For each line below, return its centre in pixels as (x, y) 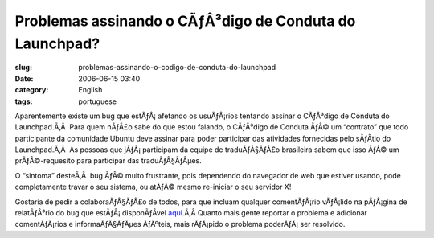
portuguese (97, 101)
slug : (23, 68)
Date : (24, 78)
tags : (24, 101)
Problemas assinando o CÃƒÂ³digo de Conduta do (185, 21)
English (90, 90)
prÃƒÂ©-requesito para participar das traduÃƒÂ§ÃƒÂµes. (108, 161)
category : (32, 90)
